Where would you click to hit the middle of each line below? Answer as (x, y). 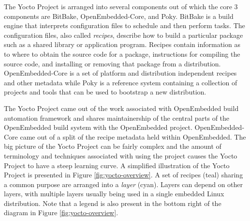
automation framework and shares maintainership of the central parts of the (117, 118)
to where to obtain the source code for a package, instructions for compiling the (122, 54)
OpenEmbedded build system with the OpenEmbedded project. (98, 127)
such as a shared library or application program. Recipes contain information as (122, 44)
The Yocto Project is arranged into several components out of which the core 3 (121, 6)
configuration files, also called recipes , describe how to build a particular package (124, 35)
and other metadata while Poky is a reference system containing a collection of (121, 82)
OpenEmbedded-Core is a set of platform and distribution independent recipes (120, 73)
